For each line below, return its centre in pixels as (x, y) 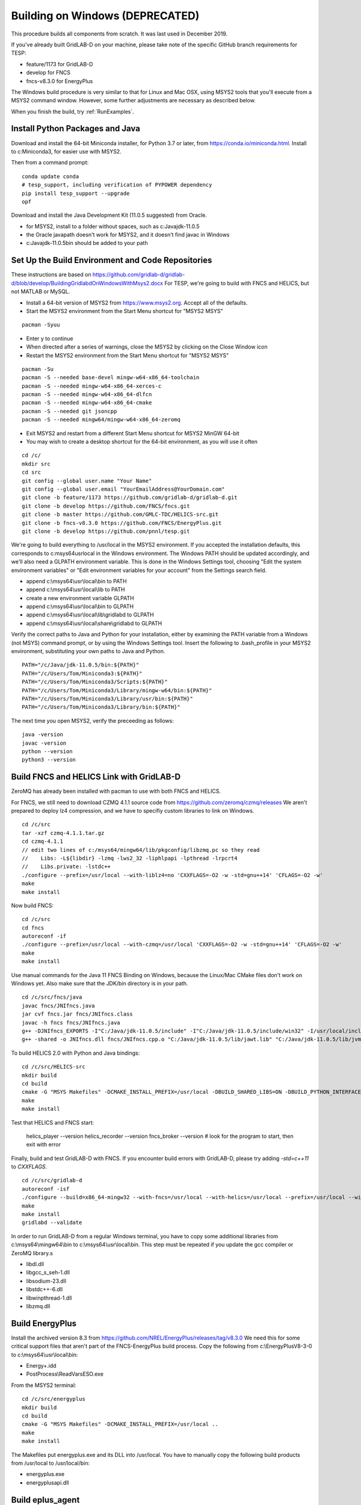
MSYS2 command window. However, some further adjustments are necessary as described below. (133, 101)
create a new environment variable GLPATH (80, 598)
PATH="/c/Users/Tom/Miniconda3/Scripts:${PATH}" (95, 682)
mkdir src (36, 464)
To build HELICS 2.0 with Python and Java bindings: (76, 1053)
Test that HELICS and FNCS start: (53, 1122)
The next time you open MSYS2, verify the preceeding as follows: (92, 721)
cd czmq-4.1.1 (42, 842)
